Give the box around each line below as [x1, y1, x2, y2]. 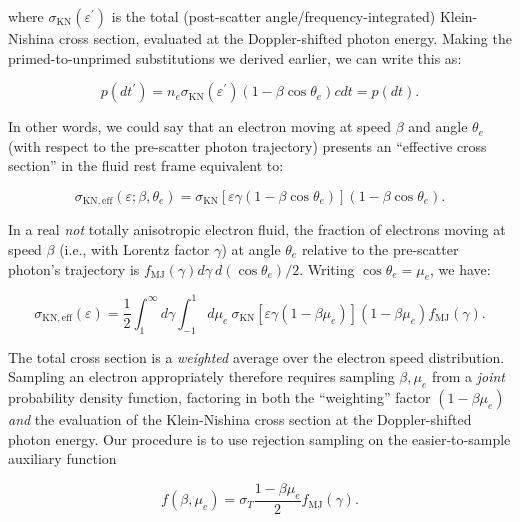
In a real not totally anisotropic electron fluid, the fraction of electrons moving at [8, 219, 506, 240]
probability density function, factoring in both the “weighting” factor [8, 387, 431, 408]
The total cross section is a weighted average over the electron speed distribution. [8, 346, 505, 367]
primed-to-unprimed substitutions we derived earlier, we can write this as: [8, 47, 462, 68]
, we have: [430, 258, 491, 279]
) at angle [221, 239, 281, 260]
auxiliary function [8, 448, 117, 469]
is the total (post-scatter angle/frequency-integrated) [111, 6, 436, 26]
